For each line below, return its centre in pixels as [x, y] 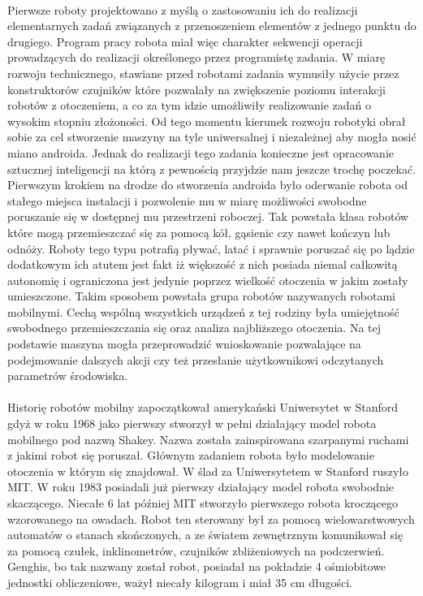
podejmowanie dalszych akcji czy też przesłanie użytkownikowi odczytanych [196, 359]
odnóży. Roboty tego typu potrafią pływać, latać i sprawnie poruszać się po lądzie [211, 248]
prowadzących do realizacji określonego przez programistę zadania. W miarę [196, 57]
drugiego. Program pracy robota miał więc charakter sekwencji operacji [185, 41]
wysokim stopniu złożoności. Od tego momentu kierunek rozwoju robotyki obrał [207, 121]
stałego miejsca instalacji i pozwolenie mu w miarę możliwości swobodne [187, 200]
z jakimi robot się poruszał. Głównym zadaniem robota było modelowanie [191, 455]
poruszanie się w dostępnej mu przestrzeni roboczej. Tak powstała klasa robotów [208, 216]
